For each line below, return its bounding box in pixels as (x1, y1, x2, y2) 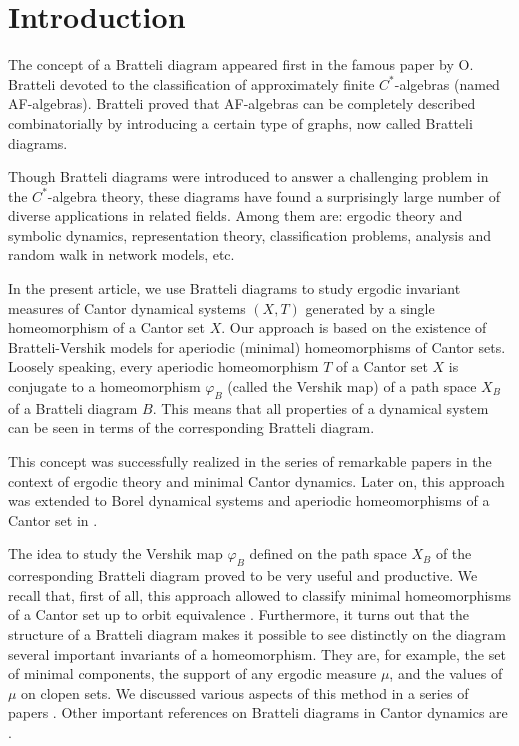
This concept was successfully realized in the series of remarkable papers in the (8, 451, 492, 472)
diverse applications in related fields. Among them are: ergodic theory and (8, 205, 463, 226)
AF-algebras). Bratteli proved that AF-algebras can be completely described (8, 93, 476, 114)
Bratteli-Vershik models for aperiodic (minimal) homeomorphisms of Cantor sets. (8, 336, 506, 357)
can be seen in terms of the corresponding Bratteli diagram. (8, 417, 375, 438)
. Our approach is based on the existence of (221, 317, 487, 338)
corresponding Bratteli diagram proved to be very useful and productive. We (8, 565, 478, 586)
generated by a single (305, 297, 435, 318)
